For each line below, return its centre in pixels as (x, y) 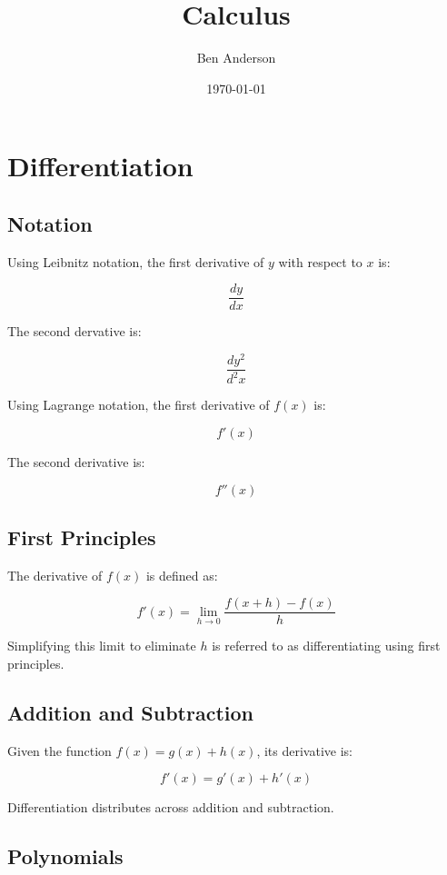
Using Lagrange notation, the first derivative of (139, 405)
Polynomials (65, 856)
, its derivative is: (304, 750)
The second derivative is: (76, 462)
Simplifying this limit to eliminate (102, 646)
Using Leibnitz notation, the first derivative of (136, 261)
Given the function (60, 750)
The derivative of (55, 575)
